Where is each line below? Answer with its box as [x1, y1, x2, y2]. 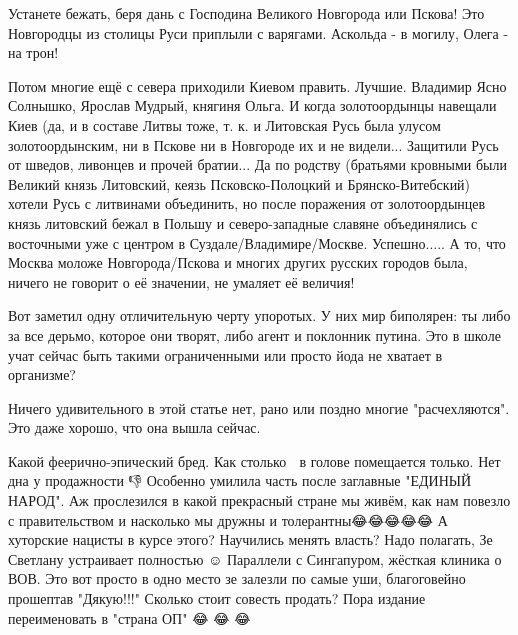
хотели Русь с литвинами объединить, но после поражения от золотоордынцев [8, 193, 486, 214]
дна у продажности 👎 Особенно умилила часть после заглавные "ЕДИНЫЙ [8, 470, 472, 491]
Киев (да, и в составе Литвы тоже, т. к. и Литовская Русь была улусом [8, 114, 441, 135]
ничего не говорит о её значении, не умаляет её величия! [8, 271, 355, 292]
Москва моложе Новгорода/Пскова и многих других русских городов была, [8, 252, 468, 273]
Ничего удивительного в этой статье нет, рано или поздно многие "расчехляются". [8, 397, 510, 418]
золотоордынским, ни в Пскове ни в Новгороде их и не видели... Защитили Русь [8, 134, 499, 155]
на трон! [8, 42, 59, 63]
